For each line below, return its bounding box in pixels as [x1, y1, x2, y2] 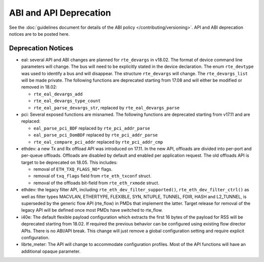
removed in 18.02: [21, 84, 57, 90]
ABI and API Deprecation [9, 7, 111, 18]
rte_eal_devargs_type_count [33, 98, 101, 104]
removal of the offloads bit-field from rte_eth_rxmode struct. [33, 180, 160, 186]
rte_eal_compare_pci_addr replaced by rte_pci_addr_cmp [33, 139, 163, 145]
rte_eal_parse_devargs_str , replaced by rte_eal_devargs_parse [33, 105, 180, 110]
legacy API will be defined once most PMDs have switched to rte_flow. [21, 207, 163, 213]
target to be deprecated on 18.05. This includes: [21, 159, 118, 165]
